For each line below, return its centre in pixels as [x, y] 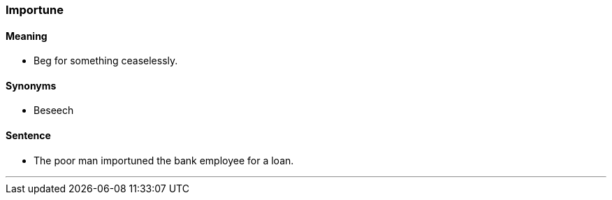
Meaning [27, 36]
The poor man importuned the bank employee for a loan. [164, 160]
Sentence [28, 136]
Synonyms [31, 85]
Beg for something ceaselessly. [106, 61]
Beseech [54, 110]
